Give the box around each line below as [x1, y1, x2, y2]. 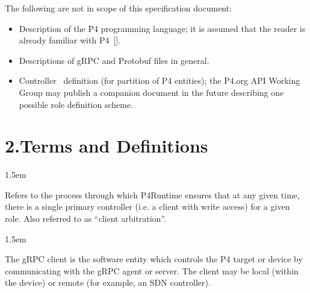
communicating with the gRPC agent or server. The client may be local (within [5, 264, 299, 277]
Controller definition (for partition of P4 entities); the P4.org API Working [19, 74, 300, 87]
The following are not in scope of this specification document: [5, 2, 232, 14]
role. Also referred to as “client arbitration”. [5, 212, 166, 225]
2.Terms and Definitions [5, 133, 208, 158]
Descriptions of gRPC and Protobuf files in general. [19, 54, 209, 66]
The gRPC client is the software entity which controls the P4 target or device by [5, 253, 303, 265]
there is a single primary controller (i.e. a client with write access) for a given [5, 200, 290, 213]
